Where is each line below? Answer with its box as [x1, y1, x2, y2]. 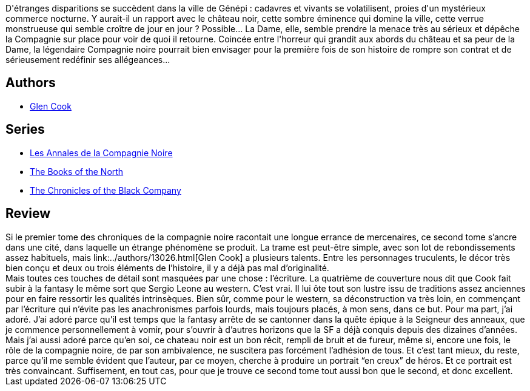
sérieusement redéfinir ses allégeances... [5, 54, 170, 65]
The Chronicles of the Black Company [30, 185, 181, 195]
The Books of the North [30, 166, 124, 177]
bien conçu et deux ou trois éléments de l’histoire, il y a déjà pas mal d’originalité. [5, 262, 329, 273]
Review [5, 206, 51, 222]
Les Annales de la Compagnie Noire [30, 147, 173, 158]
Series [5, 122, 45, 137]
